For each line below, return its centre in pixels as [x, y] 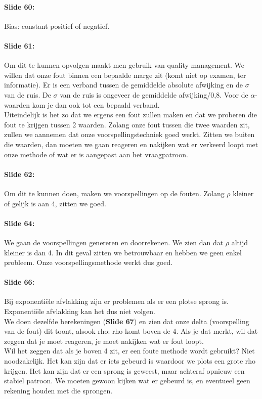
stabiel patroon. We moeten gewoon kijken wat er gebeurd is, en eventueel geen [127, 381]
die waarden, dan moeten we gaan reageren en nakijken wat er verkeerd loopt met [131, 144]
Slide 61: [19, 45]
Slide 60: [19, 6]
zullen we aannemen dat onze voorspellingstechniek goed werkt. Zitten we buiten [129, 134]
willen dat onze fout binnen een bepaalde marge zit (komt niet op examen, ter [125, 75]
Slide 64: [19, 223]
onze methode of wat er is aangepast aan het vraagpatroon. [96, 154]
